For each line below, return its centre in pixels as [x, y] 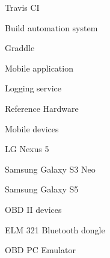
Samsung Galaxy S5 [42, 189]
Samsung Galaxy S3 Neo [50, 169]
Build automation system [51, 27]
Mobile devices [32, 128]
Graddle [20, 48]
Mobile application [39, 68]
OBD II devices [33, 209]
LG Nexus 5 [27, 149]
